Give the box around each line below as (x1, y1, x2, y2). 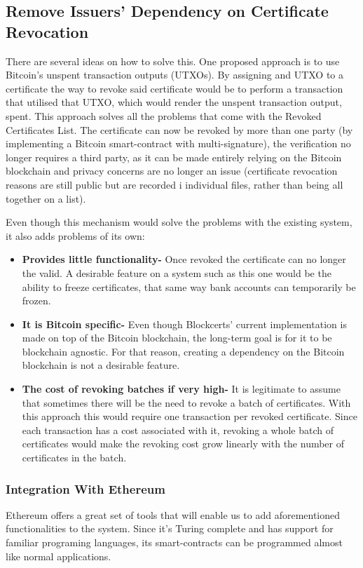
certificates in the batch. (22, 450, 127, 465)
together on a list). (6, 191, 86, 205)
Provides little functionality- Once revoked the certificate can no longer (22, 252, 346, 266)
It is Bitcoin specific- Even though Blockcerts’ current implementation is (22, 316, 347, 331)
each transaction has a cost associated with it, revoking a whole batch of (22, 422, 334, 437)
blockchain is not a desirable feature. (22, 358, 180, 372)
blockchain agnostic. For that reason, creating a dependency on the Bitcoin (22, 344, 345, 358)
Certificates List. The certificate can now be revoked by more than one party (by (6, 122, 353, 137)
